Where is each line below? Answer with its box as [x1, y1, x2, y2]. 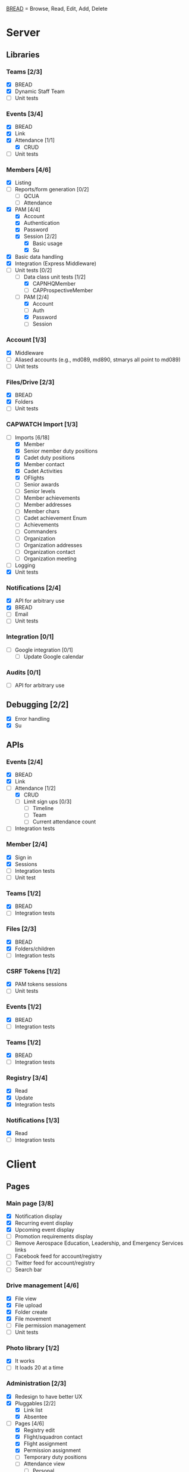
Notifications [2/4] [6, 584, 61, 592]
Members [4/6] [6, 165, 52, 173]
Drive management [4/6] [6, 1281, 79, 1290]
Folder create [14, 1308, 48, 1315]
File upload [14, 1301, 43, 1309]
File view [14, 1295, 37, 1302]
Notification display [14, 1213, 62, 1220]
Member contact [23, 460, 65, 467]
